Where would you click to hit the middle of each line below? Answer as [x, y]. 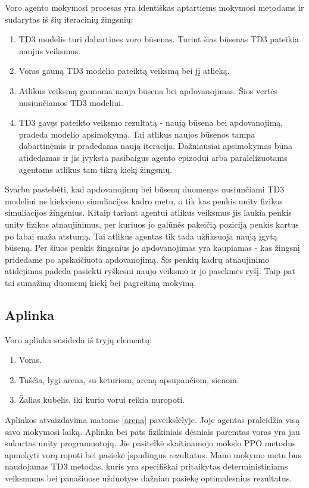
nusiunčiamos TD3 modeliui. [71, 102]
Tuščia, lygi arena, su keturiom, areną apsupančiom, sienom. [129, 379]
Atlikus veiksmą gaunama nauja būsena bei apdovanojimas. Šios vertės [148, 90]
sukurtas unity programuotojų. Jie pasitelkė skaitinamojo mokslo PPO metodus [150, 443]
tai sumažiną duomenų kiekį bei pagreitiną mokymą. [101, 282]
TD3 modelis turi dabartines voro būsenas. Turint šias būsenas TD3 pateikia [159, 39]
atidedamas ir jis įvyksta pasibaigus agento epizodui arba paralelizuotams [153, 157]
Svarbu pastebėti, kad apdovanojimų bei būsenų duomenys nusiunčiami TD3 [145, 189]
